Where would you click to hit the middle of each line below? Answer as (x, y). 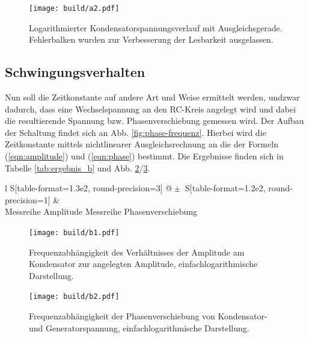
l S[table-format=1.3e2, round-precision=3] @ (89, 188)
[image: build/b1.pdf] (74, 232)
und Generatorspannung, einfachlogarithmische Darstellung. (139, 327)
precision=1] (28, 199)
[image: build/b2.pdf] (74, 297)
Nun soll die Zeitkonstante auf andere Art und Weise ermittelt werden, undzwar (152, 97)
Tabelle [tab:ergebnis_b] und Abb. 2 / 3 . (78, 167)
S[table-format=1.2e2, (225, 188)
